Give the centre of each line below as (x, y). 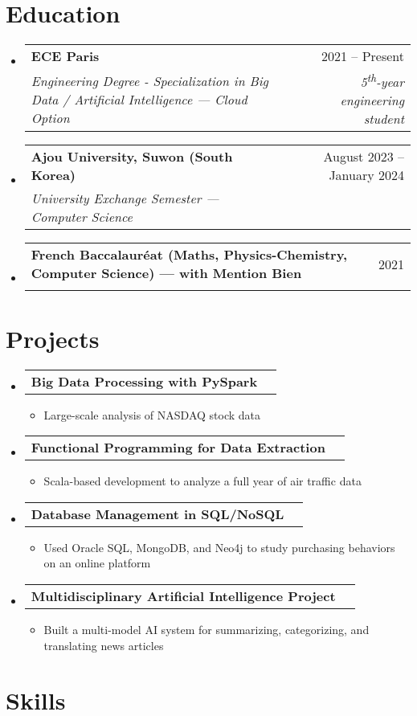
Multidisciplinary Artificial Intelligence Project (183, 595)
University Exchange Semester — (125, 198)
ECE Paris (65, 56)
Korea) (53, 175)
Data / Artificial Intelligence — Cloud (139, 99)
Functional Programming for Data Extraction (178, 448)
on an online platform (97, 563)
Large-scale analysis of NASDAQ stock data (152, 414)
